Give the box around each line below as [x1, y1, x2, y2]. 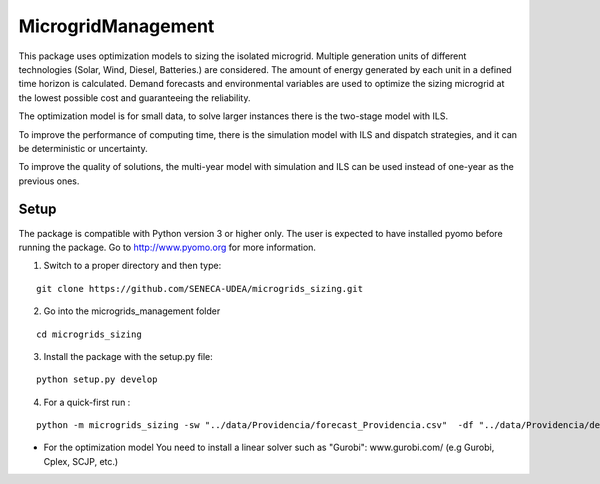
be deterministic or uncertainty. [18, 142, 149, 154]
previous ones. [18, 175, 80, 187]
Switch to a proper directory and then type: [43, 260, 222, 272]
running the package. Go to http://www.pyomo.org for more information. [18, 241, 317, 253]
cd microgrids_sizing [36, 328, 142, 340]
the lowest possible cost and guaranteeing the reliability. [18, 91, 251, 104]
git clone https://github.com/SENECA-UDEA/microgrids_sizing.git [36, 283, 364, 294]
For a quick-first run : [43, 396, 131, 408]
